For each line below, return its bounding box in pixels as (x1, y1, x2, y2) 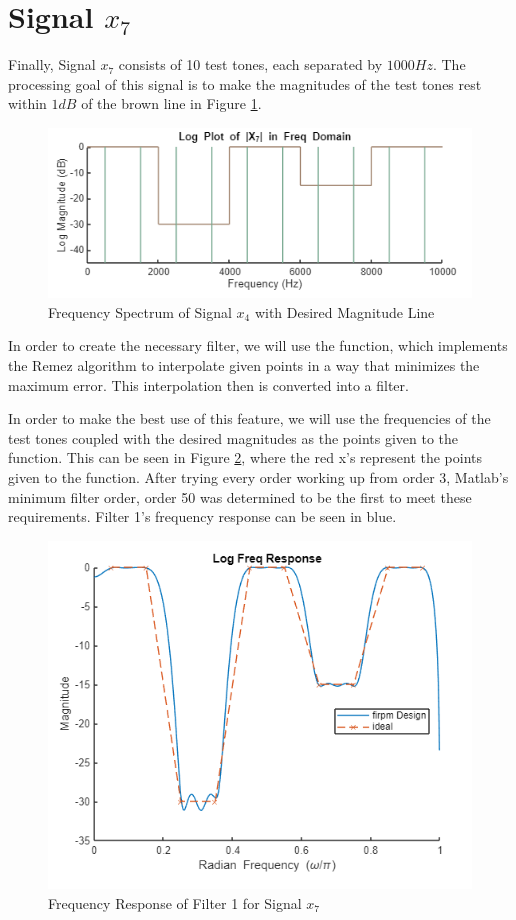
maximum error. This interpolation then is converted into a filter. (8, 374, 409, 395)
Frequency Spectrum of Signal (48, 301, 232, 322)
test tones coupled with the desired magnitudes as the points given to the (8, 427, 459, 448)
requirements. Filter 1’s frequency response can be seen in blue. (8, 506, 397, 527)
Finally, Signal (8, 54, 96, 75)
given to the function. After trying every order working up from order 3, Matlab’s (8, 466, 509, 487)
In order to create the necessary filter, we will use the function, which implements (8, 335, 508, 356)
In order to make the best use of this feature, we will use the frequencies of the (8, 408, 491, 429)
